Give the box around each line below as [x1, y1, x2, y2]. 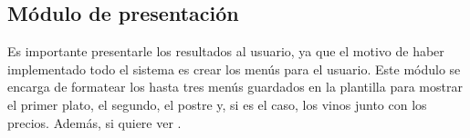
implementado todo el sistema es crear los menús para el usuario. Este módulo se [7, 59, 461, 78]
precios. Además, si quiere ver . [7, 113, 182, 132]
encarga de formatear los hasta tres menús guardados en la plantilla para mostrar [7, 77, 463, 96]
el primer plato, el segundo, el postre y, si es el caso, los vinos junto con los [7, 94, 427, 113]
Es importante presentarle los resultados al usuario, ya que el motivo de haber [7, 42, 444, 61]
